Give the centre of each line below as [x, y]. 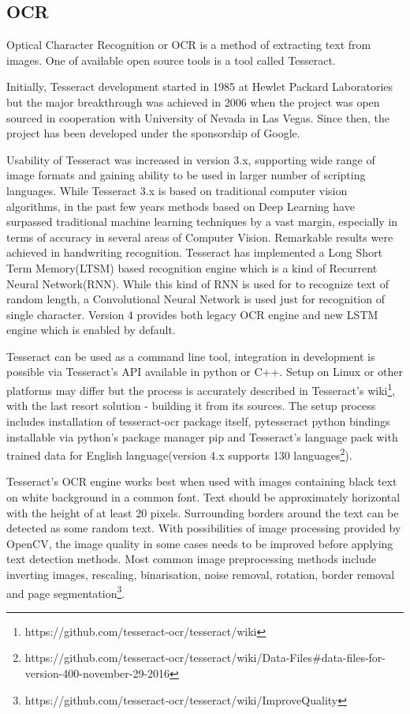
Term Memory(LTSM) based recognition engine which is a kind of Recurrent [192, 267]
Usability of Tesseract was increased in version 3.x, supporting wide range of [191, 159]
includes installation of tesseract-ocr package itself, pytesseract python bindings [198, 421]
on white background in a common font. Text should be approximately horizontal [203, 496]
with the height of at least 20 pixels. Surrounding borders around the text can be [203, 512]
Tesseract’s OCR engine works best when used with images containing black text [202, 481]
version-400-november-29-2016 [97, 673]
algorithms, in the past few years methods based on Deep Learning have [181, 206]
